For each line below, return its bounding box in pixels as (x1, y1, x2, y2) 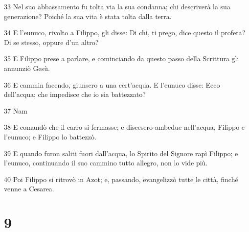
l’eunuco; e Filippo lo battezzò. (4, 131, 96, 141)
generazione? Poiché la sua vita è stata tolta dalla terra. (4, 11, 172, 21)
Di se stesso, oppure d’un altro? (4, 37, 99, 47)
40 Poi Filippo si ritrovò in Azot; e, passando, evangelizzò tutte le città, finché (4, 174, 238, 184)
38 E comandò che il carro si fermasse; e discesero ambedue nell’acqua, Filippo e (4, 122, 245, 132)
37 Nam (4, 105, 27, 116)
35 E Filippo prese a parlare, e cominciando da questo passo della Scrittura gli (4, 53, 239, 64)
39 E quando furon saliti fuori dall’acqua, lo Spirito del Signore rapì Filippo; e (4, 148, 238, 158)
